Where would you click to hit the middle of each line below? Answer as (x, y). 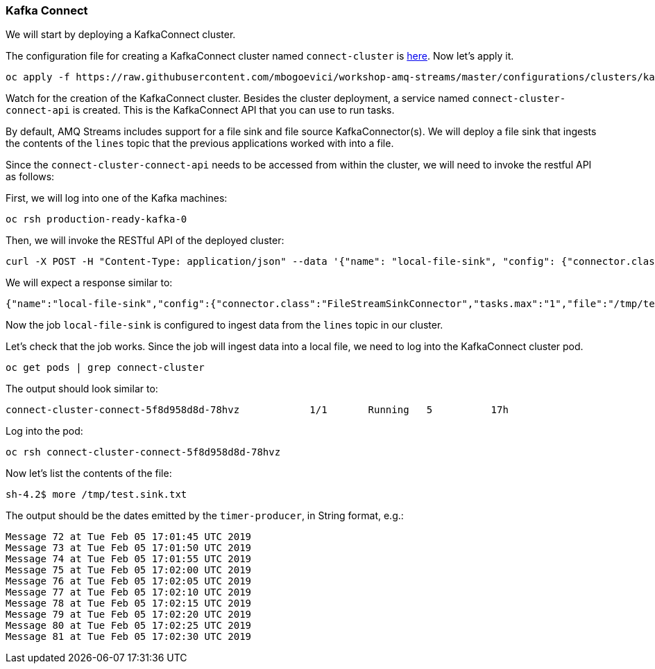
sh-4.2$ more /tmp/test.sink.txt (96, 495)
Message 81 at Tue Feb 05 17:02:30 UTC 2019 (129, 637)
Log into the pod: (44, 431)
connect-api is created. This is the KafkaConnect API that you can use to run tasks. (200, 110)
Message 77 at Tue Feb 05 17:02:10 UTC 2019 (129, 592)
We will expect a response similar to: (89, 283)
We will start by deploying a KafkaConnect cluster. (121, 35)
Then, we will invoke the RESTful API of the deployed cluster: (145, 241)
